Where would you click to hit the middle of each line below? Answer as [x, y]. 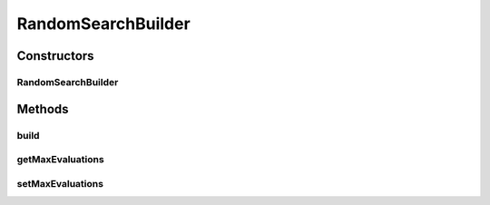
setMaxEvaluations [60, 183]
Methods [43, 109]
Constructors [55, 56]
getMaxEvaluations [60, 160]
